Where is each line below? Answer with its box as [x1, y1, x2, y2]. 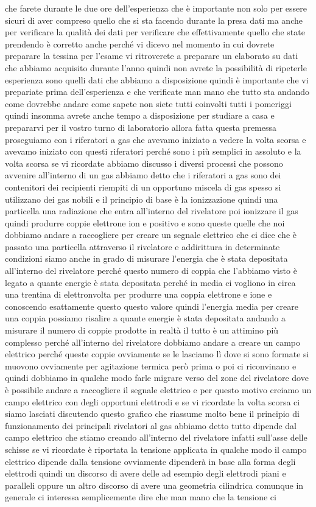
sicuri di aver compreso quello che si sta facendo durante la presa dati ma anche [5, 13, 303, 26]
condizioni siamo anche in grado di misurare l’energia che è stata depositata [5, 252, 288, 265]
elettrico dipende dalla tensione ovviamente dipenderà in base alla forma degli [5, 455, 296, 467]
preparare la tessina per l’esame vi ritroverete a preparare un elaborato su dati [5, 49, 298, 62]
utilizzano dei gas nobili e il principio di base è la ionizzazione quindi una [5, 192, 278, 205]
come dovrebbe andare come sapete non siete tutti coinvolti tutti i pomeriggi [5, 97, 292, 110]
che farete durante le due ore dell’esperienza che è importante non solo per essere [5, 2, 307, 14]
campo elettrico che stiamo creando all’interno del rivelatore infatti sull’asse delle [5, 431, 307, 444]
